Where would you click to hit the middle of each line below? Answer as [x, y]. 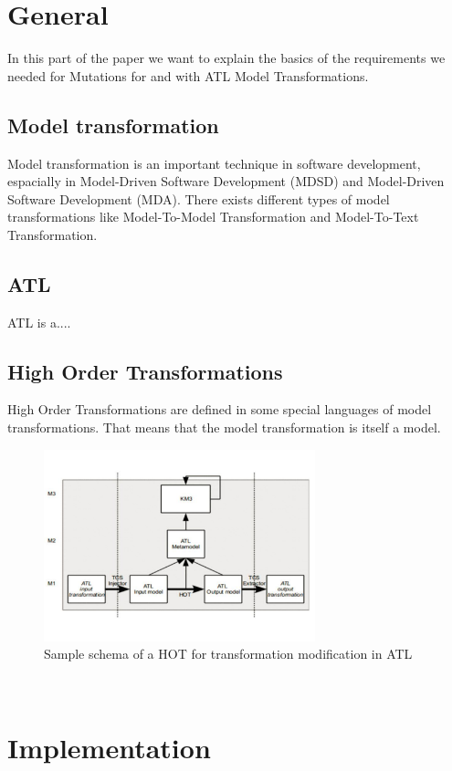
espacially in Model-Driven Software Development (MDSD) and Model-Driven [226, 181]
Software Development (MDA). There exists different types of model [199, 198]
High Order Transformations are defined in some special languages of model [220, 409]
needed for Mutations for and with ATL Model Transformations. [188, 75]
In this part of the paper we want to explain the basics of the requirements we [226, 58]
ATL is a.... [39, 322]
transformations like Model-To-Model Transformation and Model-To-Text [213, 217]
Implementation [109, 747]
